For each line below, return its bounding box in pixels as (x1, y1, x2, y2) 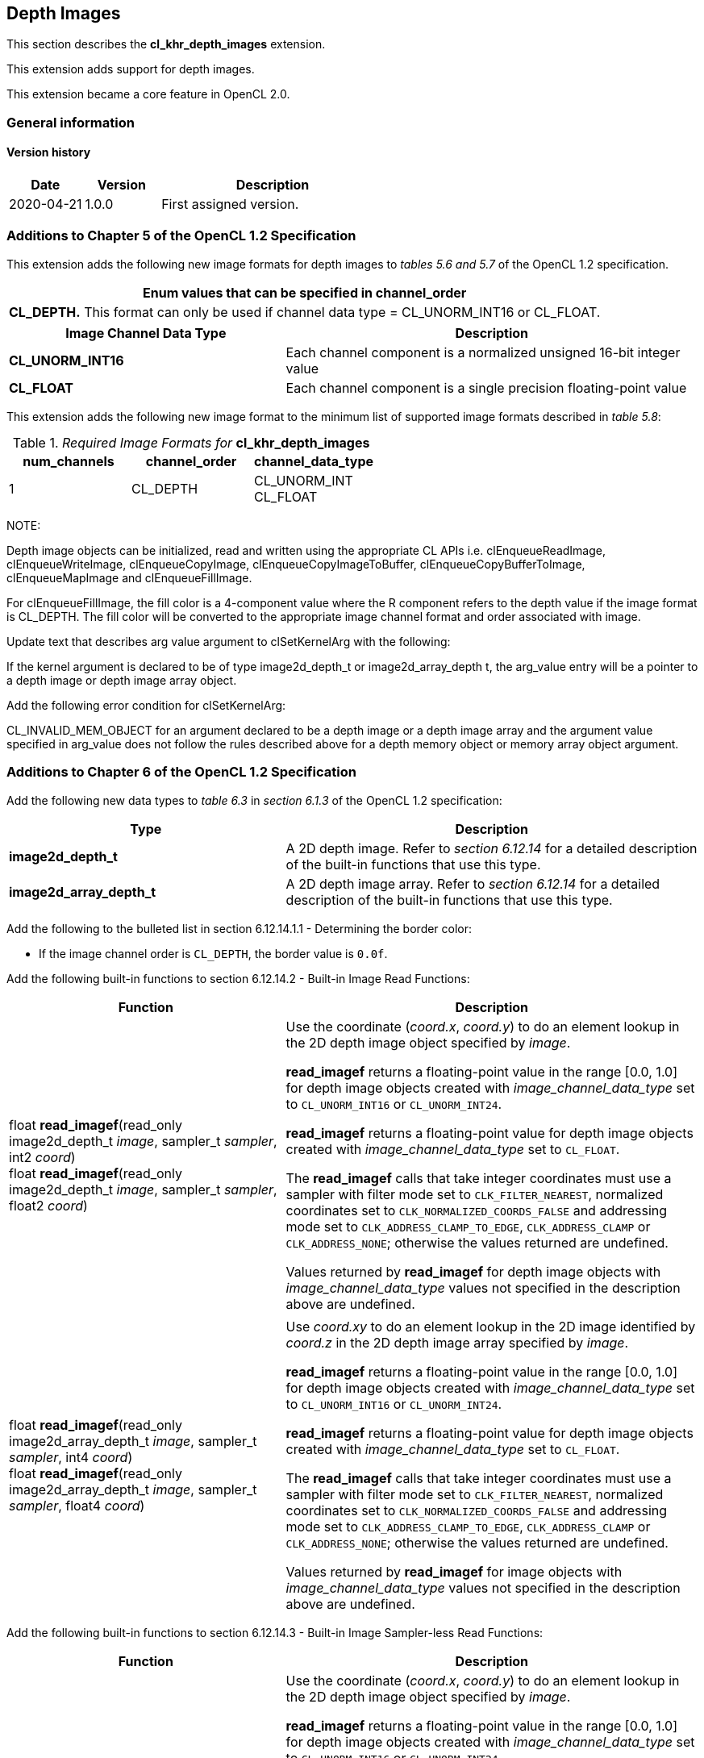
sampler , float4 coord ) (9, 1497, 145, 1514)
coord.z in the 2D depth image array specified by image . (285, 1334, 629, 1351)
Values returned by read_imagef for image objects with (285, 1563, 623, 1580)
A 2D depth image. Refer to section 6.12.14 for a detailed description (285, 839, 698, 856)
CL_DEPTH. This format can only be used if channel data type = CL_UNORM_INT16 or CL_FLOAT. (9, 303, 601, 320)
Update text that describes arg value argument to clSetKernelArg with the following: (6, 634, 451, 648)
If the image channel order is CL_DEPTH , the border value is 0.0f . (39, 946, 388, 960)
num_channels (23, 452, 115, 469)
